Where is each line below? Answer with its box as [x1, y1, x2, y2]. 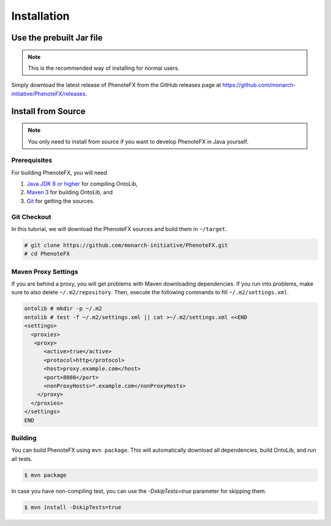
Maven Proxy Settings [11, 267, 78, 276]
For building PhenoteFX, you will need [11, 169, 107, 176]
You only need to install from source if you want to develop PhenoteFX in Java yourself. [28, 138, 249, 145]
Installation [11, 9, 70, 23]
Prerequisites [11, 156, 52, 165]
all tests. [11, 455, 33, 462]
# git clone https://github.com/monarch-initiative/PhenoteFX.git [24, 242, 228, 248]
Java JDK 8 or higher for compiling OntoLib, [26, 180, 138, 188]
